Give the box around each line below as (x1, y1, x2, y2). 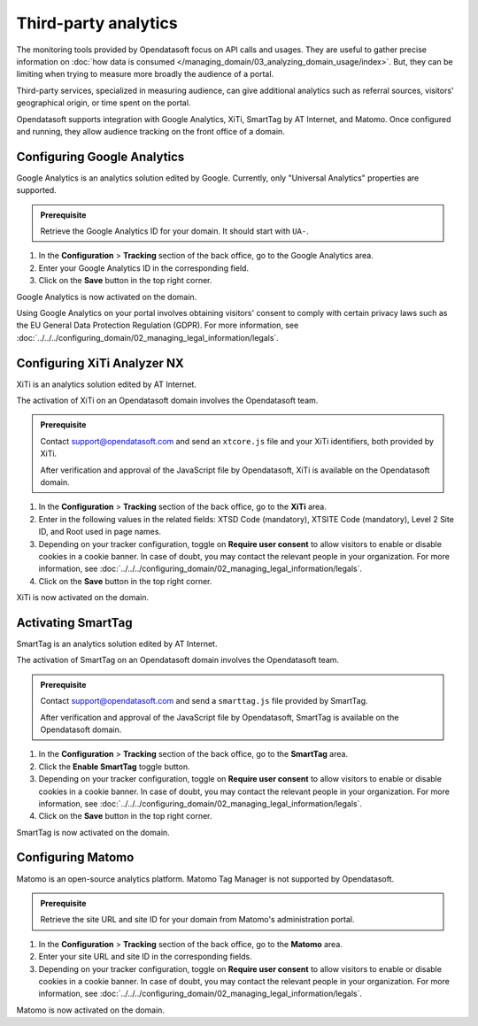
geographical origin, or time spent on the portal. (16, 97, 191, 108)
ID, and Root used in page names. (38, 527, 162, 537)
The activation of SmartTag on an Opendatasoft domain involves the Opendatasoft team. (16, 655, 340, 666)
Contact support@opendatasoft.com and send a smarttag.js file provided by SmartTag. (40, 696, 368, 706)
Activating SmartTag (16, 615, 133, 630)
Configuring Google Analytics (16, 149, 185, 164)
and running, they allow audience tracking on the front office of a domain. (16, 126, 285, 136)
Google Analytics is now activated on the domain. (16, 291, 197, 302)
